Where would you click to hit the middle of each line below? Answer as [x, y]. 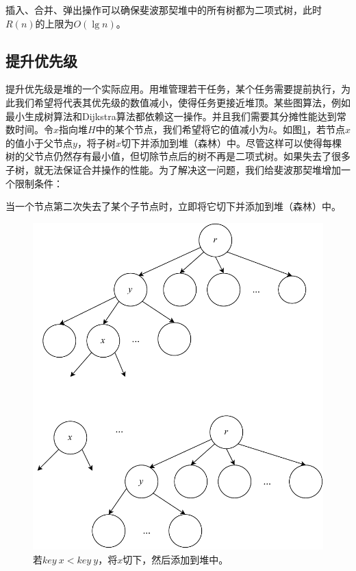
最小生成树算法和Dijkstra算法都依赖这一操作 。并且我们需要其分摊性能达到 [171, 116]
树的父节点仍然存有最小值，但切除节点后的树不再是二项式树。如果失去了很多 [178, 156]
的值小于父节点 [39, 142]
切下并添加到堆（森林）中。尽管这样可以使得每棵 [231, 142]
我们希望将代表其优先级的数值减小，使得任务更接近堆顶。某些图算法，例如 [182, 102]
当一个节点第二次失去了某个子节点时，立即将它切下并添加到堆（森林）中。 [173, 206]
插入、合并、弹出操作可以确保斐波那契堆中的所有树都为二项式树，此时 [164, 10]
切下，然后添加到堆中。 [176, 559]
